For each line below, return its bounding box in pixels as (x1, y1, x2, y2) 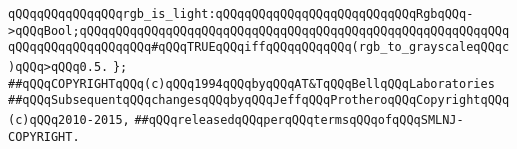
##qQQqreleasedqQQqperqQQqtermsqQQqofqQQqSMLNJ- (134, 112, 464, 127)
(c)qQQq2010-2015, (8, 112, 130, 127)
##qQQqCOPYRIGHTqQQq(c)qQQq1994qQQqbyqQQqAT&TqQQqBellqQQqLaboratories (8, 76, 495, 91)
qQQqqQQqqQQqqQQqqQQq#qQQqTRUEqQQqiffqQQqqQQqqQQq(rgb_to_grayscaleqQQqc (8, 40, 510, 55)
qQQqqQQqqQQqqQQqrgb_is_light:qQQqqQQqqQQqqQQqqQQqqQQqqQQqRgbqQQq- (8, 7, 474, 21)
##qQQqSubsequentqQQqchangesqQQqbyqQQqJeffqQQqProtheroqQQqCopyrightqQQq (8, 93, 510, 108)
